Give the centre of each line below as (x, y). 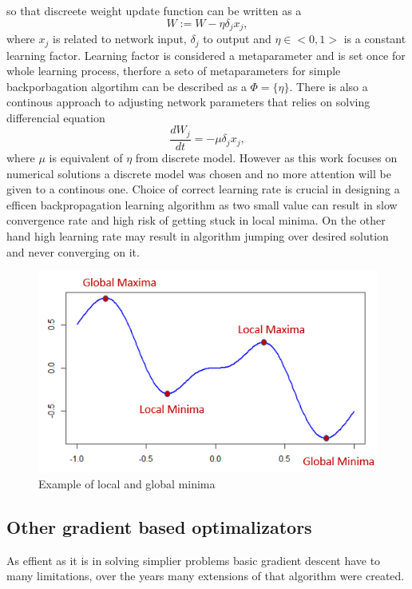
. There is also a (329, 86)
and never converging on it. (73, 251)
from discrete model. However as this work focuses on (266, 157)
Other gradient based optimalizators (159, 526)
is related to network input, (119, 39)
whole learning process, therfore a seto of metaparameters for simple (174, 71)
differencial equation (56, 117)
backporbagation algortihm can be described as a (127, 86)
